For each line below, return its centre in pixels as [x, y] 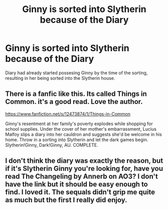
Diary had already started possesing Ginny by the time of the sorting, [76, 73]
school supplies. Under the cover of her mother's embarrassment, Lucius [81, 129]
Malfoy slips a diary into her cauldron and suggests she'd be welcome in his [83, 134]
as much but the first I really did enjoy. [66, 200]
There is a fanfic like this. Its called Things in [76, 94]
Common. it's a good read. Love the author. [74, 102]
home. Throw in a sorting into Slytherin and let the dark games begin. [77, 140]
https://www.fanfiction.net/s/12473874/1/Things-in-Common [68, 114]
